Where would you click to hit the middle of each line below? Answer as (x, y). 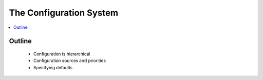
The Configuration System (64, 13)
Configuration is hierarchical (62, 54)
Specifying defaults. (54, 67)
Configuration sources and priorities (70, 60)
